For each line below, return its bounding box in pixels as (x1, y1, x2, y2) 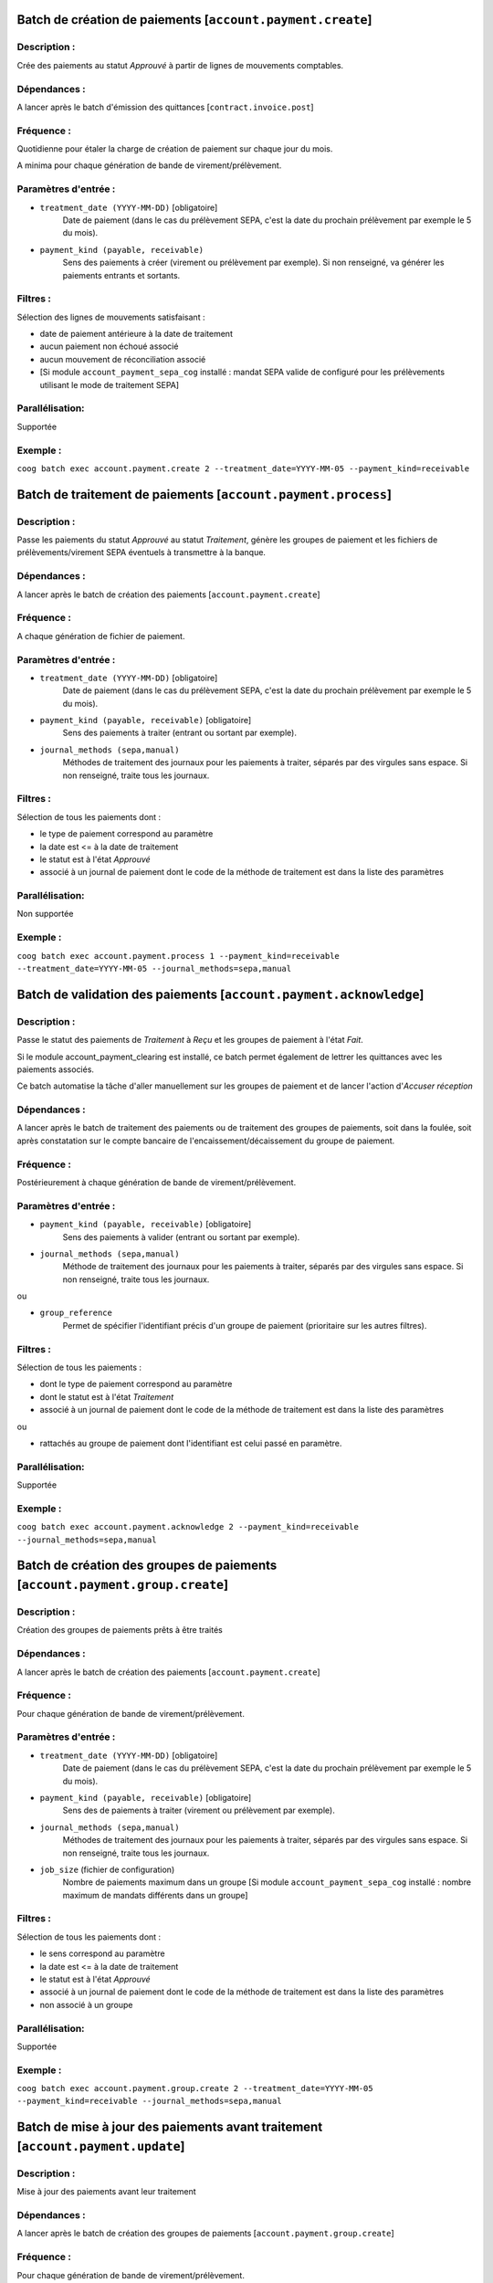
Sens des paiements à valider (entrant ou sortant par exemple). (62, 1231, 300, 1242)
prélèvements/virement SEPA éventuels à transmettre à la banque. (16, 547, 267, 558)
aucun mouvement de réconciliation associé (39, 353, 206, 364)
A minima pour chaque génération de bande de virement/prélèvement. (16, 160, 282, 171)
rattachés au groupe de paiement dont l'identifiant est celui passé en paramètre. (39, 1437, 342, 1448)
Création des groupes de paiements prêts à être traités (16, 1625, 224, 1636)
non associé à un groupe (39, 1999, 133, 2010)
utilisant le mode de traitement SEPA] (39, 379, 180, 390)
